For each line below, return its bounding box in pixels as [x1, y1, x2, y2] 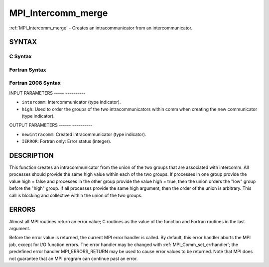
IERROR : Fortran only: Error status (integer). [21, 138, 112, 144]
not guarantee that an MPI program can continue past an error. [9, 256, 138, 262]
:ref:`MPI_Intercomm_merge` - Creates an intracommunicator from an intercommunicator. [9, 25, 193, 31]
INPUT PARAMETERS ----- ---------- [9, 90, 86, 96]
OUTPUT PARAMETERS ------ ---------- [9, 122, 93, 128]
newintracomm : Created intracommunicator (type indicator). [21, 131, 146, 137]
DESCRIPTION [9, 151, 54, 159]
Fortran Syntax [9, 66, 46, 73]
